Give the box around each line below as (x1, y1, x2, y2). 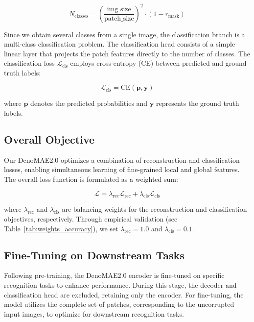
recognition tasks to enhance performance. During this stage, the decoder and (4, 280, 237, 290)
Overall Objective (4, 132, 95, 147)
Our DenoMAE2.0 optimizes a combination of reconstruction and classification (4, 154, 240, 165)
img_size (107, 6, 131, 13)
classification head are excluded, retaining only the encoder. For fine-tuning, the (4, 289, 244, 299)
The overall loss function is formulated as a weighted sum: (4, 174, 178, 184)
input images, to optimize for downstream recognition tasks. (4, 308, 184, 319)
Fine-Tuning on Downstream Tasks (4, 247, 185, 262)
